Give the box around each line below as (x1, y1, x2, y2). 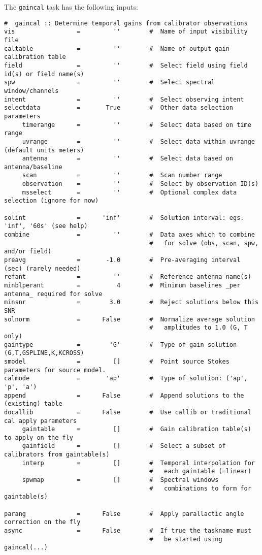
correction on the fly (4, 518, 81, 526)
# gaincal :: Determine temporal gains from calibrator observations (4, 19, 248, 27)
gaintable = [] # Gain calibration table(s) (22, 426, 251, 433)
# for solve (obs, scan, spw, (149, 239, 259, 247)
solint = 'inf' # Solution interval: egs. (4, 214, 244, 221)
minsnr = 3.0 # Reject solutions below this (4, 299, 259, 306)
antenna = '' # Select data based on (22, 155, 234, 162)
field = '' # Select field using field (4, 61, 248, 69)
